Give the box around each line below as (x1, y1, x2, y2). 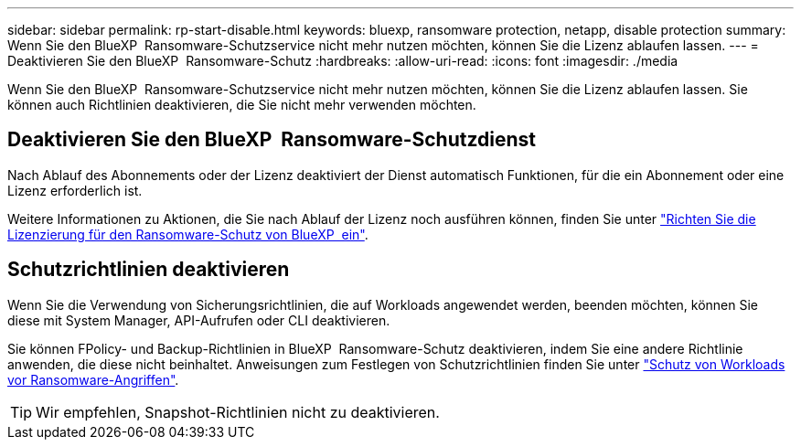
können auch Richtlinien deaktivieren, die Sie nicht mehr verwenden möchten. (7, 97, 476, 112)
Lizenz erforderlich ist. (7, 182, 143, 198)
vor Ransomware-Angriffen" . (7, 371, 179, 388)
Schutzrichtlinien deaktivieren (7, 258, 290, 282)
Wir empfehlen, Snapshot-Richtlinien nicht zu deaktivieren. (36, 402, 440, 421)
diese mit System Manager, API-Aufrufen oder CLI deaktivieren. (7, 312, 390, 328)
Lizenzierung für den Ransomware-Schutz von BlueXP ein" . (7, 226, 368, 242)
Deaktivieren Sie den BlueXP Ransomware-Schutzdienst (7, 128, 537, 152)
